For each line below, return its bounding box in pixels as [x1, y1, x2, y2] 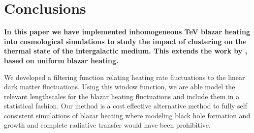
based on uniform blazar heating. [4, 55, 119, 65]
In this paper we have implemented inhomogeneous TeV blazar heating [4, 27, 251, 37]
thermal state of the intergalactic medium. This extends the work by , [4, 46, 248, 56]
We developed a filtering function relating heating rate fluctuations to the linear [4, 72, 245, 82]
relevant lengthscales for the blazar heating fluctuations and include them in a [4, 91, 240, 101]
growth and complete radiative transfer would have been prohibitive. [4, 120, 211, 130]
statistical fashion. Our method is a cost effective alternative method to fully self [4, 101, 248, 111]
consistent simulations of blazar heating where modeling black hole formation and [4, 110, 251, 120]
